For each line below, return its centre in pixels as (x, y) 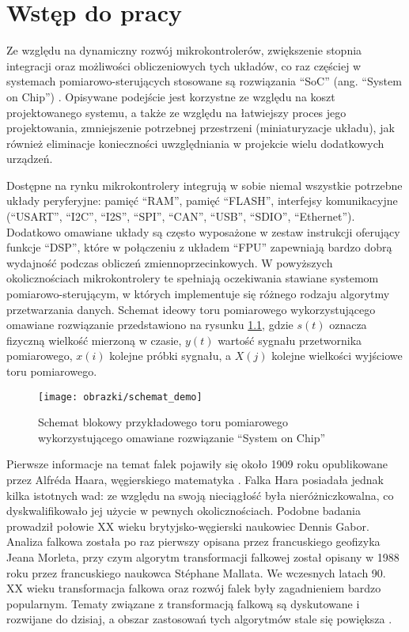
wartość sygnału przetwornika (290, 340)
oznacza (348, 325)
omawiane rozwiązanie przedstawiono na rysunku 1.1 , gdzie (150, 325)
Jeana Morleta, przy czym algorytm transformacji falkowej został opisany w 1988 (203, 557)
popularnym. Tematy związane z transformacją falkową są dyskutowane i (183, 603)
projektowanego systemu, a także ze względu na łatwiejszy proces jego (176, 112)
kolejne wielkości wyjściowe (337, 356)
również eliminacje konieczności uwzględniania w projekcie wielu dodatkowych (195, 143)
